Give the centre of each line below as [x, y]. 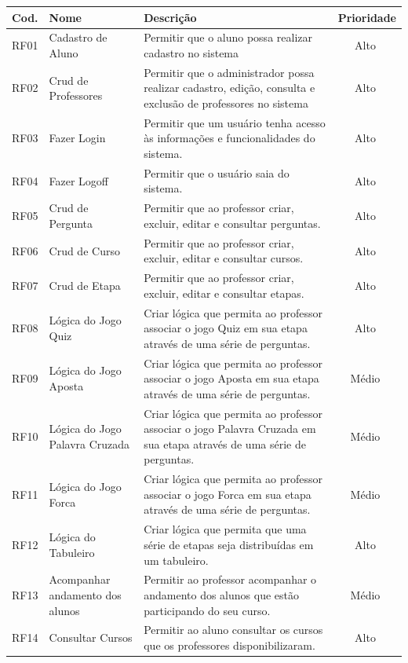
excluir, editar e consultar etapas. [224, 293]
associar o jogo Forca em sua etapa [228, 494]
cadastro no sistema [191, 52]
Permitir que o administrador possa [229, 72]
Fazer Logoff [79, 180]
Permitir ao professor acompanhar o [230, 579]
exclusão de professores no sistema [226, 103]
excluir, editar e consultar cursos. [224, 258]
